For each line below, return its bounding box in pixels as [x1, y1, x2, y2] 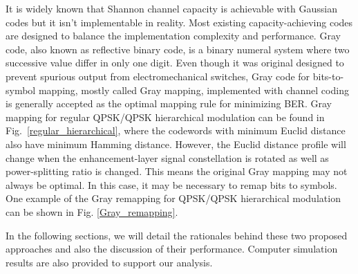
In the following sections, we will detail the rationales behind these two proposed [6, 228, 348, 242]
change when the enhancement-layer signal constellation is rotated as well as [6, 150, 329, 165]
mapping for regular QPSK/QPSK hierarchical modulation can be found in [6, 109, 325, 124]
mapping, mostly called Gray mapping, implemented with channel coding [38, 82, 349, 97]
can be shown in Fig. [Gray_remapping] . [6, 204, 178, 219]
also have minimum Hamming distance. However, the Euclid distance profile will [6, 136, 346, 151]
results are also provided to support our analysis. [6, 255, 213, 269]
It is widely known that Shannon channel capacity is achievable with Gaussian [6, 1, 337, 15]
